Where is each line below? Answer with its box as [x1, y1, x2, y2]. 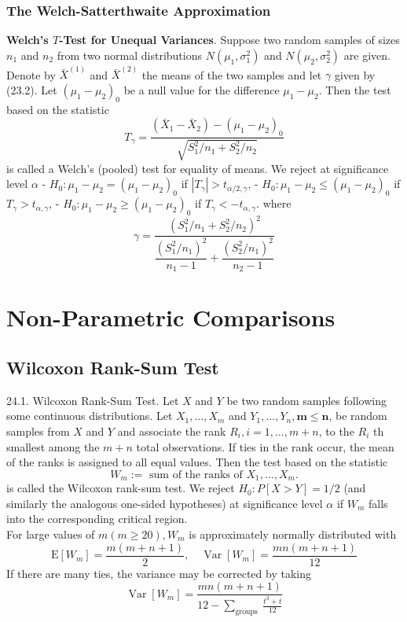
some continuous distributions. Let [6, 407, 173, 424]
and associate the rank [117, 422, 226, 439]
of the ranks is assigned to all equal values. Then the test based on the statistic [6, 454, 388, 470]
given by [334, 66, 376, 83]
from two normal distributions [57, 46, 202, 63]
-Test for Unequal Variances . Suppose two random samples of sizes [59, 31, 400, 48]
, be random [328, 407, 387, 424]
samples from [6, 422, 70, 439]
